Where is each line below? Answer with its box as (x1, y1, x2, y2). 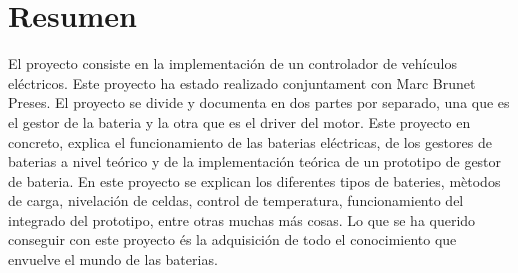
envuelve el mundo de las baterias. (8, 249, 218, 270)
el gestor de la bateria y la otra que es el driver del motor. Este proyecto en (8, 111, 471, 132)
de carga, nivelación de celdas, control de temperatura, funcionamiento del (8, 190, 464, 211)
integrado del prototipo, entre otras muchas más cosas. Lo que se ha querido (8, 209, 476, 230)
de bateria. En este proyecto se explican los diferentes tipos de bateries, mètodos (8, 170, 501, 191)
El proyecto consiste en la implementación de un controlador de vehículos (8, 53, 457, 74)
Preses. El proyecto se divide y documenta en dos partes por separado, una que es (8, 92, 510, 113)
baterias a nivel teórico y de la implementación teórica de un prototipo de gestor (8, 151, 502, 172)
